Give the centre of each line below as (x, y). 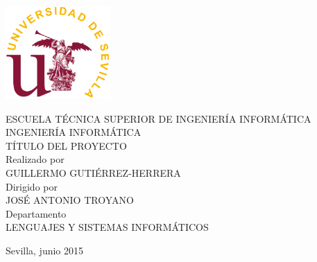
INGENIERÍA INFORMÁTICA (74, 132)
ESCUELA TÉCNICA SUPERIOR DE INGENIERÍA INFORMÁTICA (158, 118)
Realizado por (35, 159)
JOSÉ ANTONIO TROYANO (70, 200)
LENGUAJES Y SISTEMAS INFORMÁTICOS (107, 227)
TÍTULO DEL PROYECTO (66, 145)
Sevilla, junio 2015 (45, 250)
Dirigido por (32, 186)
